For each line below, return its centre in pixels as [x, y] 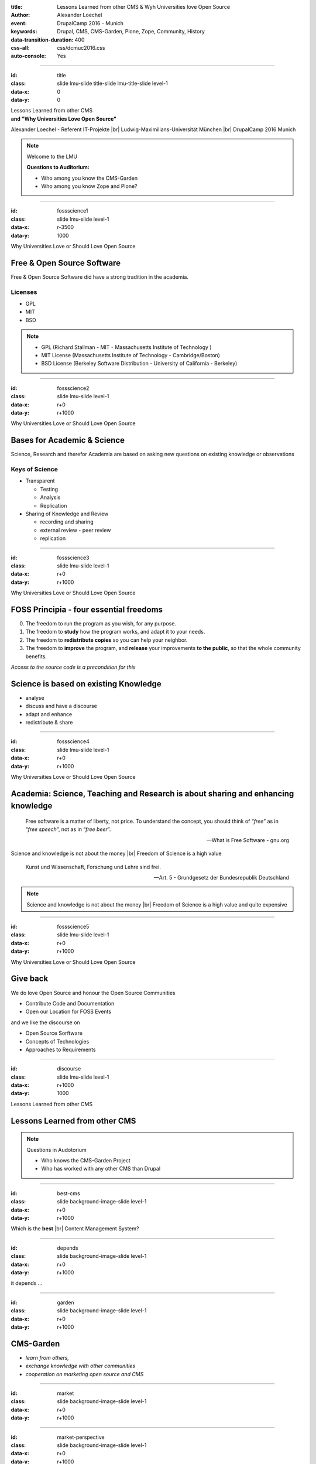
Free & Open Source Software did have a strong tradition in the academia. [99, 277]
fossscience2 [73, 388]
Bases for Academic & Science [68, 440]
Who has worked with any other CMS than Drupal [101, 1169]
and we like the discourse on [45, 1022]
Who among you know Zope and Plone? [89, 186]
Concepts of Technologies [57, 1041]
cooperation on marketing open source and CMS [85, 1374]
